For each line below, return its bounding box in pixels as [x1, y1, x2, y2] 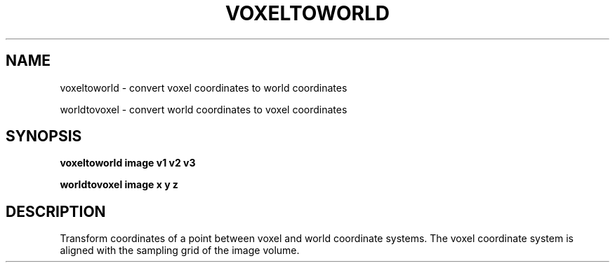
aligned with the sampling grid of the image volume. [60, 244, 300, 257]
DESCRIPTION [6, 202, 106, 220]
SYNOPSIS [6, 127, 82, 146]
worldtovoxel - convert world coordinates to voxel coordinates [60, 103, 348, 115]
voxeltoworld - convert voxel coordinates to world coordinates [60, 81, 348, 94]
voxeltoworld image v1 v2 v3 [60, 157, 196, 169]
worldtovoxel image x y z [60, 178, 178, 191]
